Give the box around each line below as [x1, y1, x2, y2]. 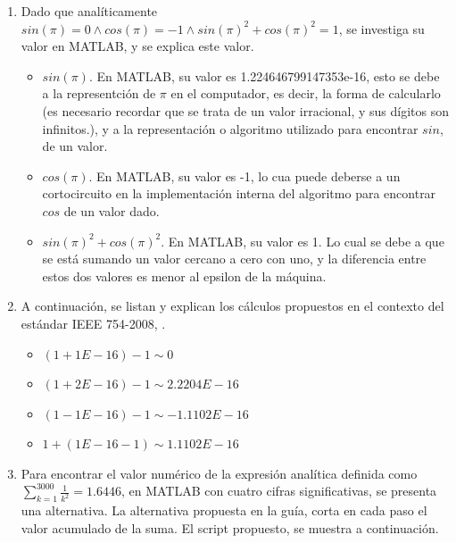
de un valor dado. [63, 201, 160, 220]
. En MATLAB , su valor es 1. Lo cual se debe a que [161, 231, 444, 250]
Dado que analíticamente [21, 2, 158, 20]
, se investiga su [338, 19, 425, 38]
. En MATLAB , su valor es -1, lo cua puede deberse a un [88, 166, 401, 185]
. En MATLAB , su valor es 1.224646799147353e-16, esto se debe [88, 66, 440, 85]
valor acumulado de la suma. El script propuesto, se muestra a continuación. [21, 518, 439, 537]
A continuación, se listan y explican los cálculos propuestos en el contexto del [21, 297, 444, 315]
